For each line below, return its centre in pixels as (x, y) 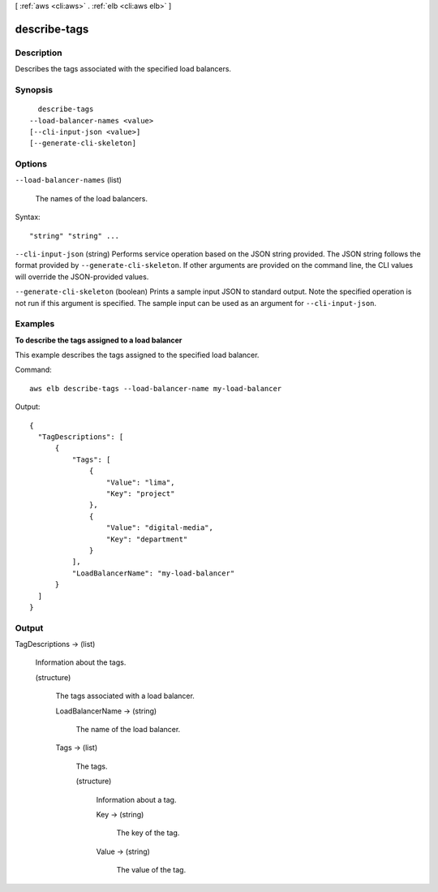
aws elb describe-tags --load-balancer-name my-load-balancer (156, 388)
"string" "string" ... (75, 236)
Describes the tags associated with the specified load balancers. (123, 69)
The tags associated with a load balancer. (125, 696)
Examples (35, 324)
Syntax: (28, 217)
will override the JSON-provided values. (82, 277)
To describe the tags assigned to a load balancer (99, 340)
